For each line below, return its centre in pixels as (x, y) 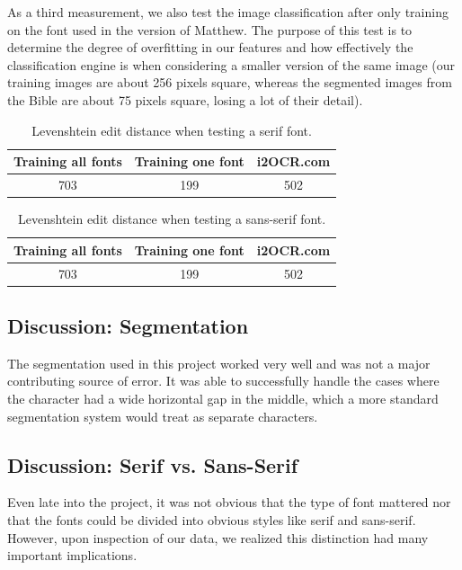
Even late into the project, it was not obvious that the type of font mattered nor (229, 502)
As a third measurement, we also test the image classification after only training (228, 12)
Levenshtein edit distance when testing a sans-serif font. (172, 219)
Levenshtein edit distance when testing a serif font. (172, 130)
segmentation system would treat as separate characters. (163, 416)
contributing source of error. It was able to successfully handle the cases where (223, 381)
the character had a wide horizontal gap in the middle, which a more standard (223, 399)
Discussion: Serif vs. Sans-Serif (153, 464)
